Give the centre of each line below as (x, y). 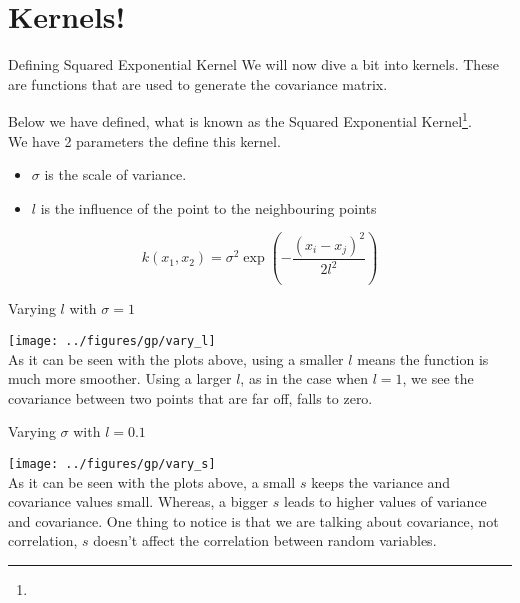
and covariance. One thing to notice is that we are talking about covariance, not (253, 520)
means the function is (423, 358)
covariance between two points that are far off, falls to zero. (190, 397)
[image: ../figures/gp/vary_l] (112, 340)
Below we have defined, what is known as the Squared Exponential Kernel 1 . (240, 119)
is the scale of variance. (115, 174)
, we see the (438, 378)
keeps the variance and (381, 481)
